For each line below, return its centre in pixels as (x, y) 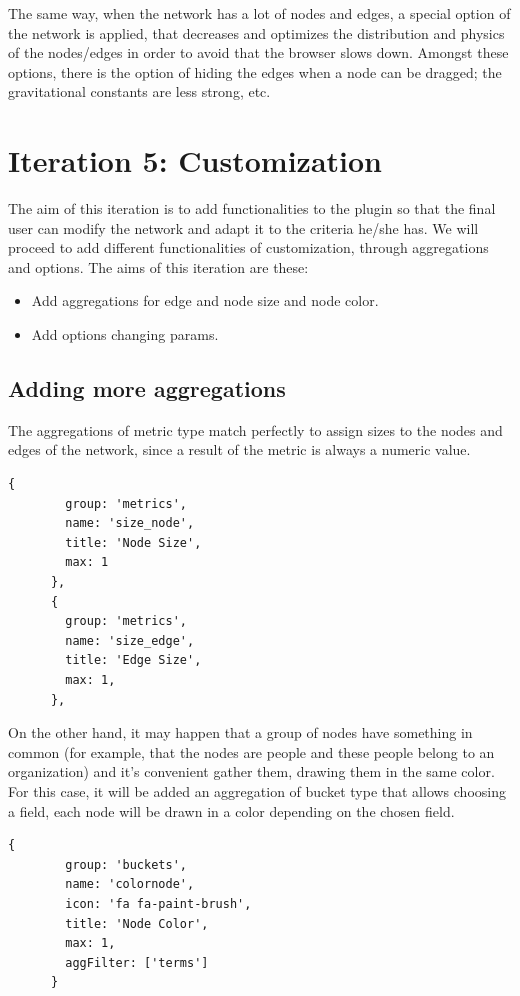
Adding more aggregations (147, 388)
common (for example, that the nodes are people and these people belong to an (251, 751)
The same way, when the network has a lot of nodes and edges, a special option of (259, 13)
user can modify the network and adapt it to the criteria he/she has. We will (243, 227)
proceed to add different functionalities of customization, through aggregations (248, 247)
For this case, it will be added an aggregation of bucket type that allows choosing (257, 790)
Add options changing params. (125, 334)
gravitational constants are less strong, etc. (139, 91)
